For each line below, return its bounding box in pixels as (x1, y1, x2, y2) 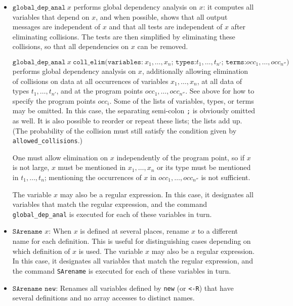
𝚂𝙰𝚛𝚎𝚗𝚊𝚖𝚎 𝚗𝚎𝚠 (12, 285, 56, 292)
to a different (197, 226, 238, 236)
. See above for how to (185, 85, 255, 96)
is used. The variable (78, 245, 143, 256)
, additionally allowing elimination (142, 65, 248, 76)
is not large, (12, 162, 50, 172)
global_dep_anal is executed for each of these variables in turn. (12, 208, 212, 219)
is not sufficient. (201, 172, 250, 183)
